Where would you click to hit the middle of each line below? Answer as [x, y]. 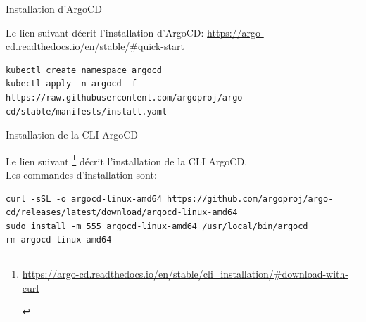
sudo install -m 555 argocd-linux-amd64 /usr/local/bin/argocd [157, 226]
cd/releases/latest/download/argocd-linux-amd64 [122, 213]
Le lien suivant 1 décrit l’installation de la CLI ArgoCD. [127, 160]
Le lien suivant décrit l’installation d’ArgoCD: [105, 32]
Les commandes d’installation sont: [81, 174]
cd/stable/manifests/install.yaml [87, 111]
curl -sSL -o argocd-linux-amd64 [84, 199]
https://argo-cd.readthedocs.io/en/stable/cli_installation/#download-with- [185, 273]
